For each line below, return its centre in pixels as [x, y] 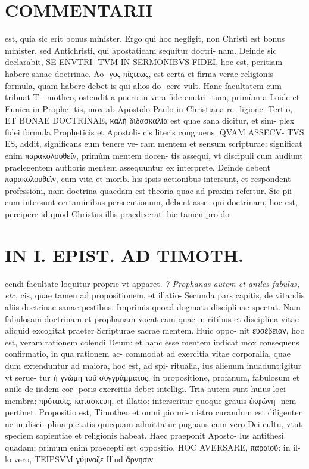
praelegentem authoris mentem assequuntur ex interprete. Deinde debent [138, 167]
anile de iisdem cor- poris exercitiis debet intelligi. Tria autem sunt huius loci [145, 389]
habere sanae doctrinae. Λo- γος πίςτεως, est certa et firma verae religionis [139, 73]
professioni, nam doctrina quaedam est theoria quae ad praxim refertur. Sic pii [148, 190]
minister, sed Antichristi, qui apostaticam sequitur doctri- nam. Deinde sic [141, 50]
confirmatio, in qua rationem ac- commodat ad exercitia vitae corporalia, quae [148, 354]
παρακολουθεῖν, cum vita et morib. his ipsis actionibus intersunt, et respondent [148, 179]
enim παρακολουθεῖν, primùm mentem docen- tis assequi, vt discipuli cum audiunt [154, 155]
